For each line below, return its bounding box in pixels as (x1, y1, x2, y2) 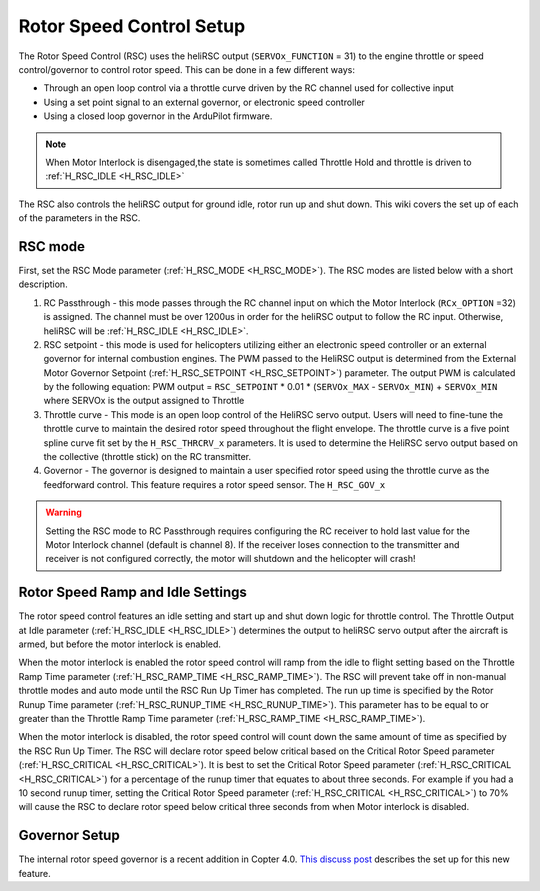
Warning (45, 506, 82, 519)
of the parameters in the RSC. (18, 212, 141, 224)
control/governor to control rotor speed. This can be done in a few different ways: (18, 63, 355, 75)
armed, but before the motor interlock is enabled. (18, 638, 222, 650)
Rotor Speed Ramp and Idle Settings (18, 584, 247, 601)
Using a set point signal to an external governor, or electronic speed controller (43, 96, 365, 108)
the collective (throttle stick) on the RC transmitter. (43, 451, 252, 463)
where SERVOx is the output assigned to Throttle (43, 395, 245, 407)
